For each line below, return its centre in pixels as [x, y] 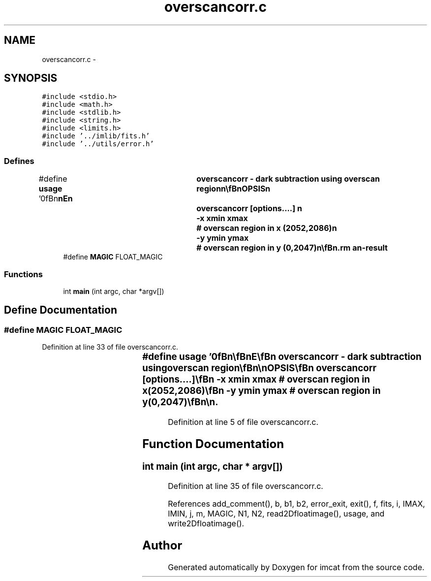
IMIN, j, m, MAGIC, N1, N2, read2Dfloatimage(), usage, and [276, 514]
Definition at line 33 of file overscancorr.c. [110, 347]
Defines [19, 161]
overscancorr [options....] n [249, 209]
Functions [23, 274]
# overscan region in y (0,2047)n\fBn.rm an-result [292, 248]
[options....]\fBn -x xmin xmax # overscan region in [256, 380]
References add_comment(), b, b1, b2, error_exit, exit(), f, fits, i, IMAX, [296, 504]
